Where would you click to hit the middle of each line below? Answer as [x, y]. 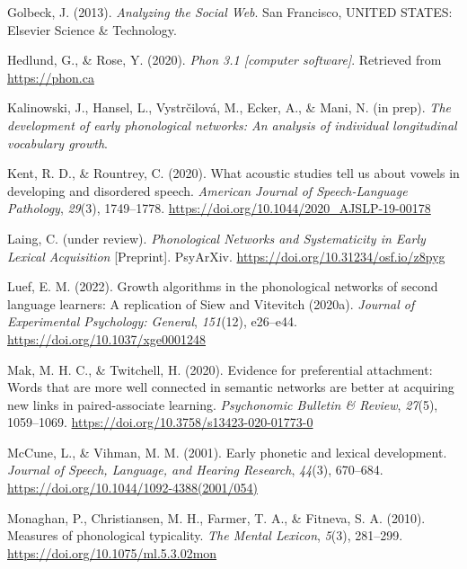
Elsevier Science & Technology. [92, 29]
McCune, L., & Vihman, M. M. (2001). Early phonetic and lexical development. [227, 452]
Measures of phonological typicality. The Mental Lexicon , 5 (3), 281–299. [205, 535]
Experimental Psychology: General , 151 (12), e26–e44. [152, 321]
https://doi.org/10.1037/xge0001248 [107, 338]
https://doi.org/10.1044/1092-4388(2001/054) [132, 488]
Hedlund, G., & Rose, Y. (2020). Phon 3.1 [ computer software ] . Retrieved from [225, 60]
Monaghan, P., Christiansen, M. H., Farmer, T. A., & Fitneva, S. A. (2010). [216, 517]
